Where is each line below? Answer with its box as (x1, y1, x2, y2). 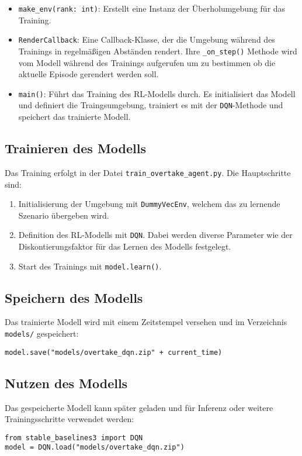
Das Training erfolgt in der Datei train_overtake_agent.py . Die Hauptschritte (5, 166, 291, 178)
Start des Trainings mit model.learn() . (18, 260, 162, 272)
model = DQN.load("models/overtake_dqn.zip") (5, 443, 185, 452)
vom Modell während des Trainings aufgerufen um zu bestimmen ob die (18, 56, 276, 68)
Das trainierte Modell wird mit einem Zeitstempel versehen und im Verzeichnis (5, 316, 287, 328)
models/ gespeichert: (5, 327, 79, 340)
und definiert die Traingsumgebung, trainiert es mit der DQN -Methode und (18, 99, 283, 111)
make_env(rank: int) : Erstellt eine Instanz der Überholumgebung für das (18, 2, 286, 14)
